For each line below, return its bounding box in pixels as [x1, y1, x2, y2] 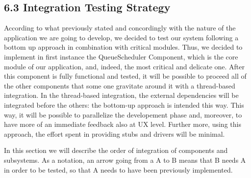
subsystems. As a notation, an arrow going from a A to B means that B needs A [4, 154, 246, 165]
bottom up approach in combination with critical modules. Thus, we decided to [4, 42, 243, 52]
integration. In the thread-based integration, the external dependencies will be [4, 90, 239, 100]
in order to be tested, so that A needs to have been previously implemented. [4, 164, 233, 175]
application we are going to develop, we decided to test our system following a [4, 32, 239, 42]
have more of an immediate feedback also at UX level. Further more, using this [4, 119, 241, 129]
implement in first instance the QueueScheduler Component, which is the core [4, 51, 238, 61]
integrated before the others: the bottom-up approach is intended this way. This [4, 99, 244, 110]
